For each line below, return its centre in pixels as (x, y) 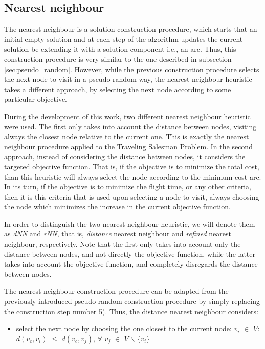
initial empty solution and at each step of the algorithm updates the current (124, 39)
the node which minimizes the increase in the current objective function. (117, 206)
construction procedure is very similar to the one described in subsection (118, 59)
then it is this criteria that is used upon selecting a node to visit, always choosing (132, 196)
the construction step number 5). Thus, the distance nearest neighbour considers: (131, 311)
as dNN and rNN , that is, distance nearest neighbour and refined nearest (118, 234)
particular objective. (36, 99)
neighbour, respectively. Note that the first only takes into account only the (123, 244)
